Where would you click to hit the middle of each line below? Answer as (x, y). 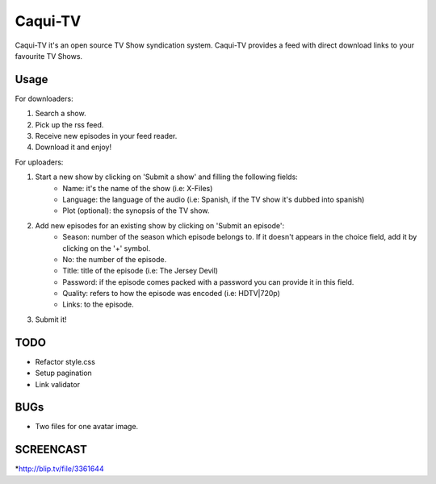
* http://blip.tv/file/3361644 (59, 469)
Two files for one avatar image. (87, 427)
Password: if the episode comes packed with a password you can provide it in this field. (208, 282)
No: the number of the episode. (115, 259)
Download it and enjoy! (73, 147)
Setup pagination (63, 373)
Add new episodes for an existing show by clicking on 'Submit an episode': (160, 225)
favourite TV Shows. (49, 56)
